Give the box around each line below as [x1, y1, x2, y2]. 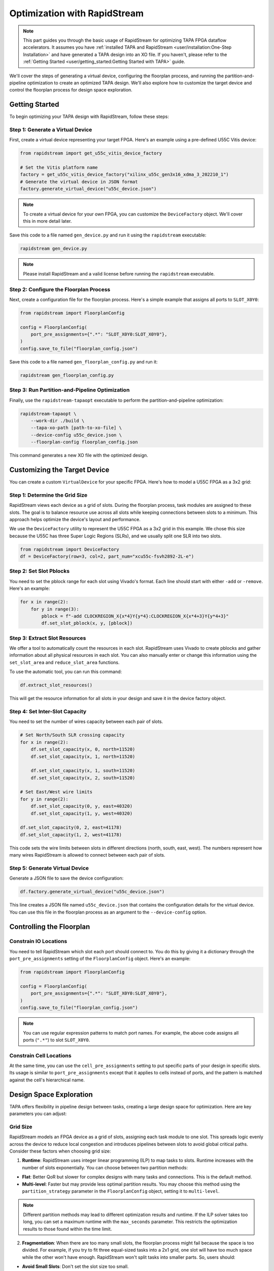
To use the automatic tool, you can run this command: [9, 669, 122, 675]
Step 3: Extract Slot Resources [9, 634, 86, 642]
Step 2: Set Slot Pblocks [9, 567, 70, 574]
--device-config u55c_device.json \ [30, 432, 122, 438]
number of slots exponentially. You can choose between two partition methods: [22, 1164, 188, 1170]
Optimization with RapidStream [9, 8, 144, 19]
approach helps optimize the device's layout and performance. [9, 516, 141, 522]
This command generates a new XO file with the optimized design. [9, 452, 148, 459]
